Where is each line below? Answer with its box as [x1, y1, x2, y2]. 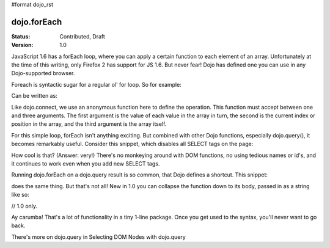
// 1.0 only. [11, 202, 38, 210]
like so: [11, 191, 30, 199]
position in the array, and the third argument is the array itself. [11, 120, 167, 128]
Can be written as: [11, 92, 57, 100]
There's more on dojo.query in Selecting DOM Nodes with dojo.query [11, 233, 186, 241]
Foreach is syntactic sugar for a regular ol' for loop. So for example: [11, 81, 182, 88]
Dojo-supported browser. [11, 70, 75, 77]
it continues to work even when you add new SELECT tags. [11, 159, 160, 167]
